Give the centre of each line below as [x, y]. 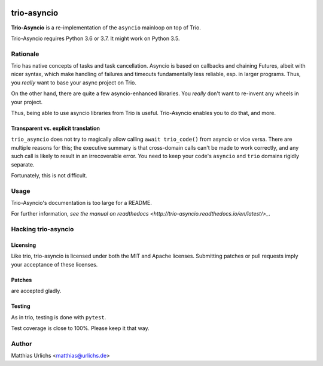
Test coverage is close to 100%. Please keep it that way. [80, 328]
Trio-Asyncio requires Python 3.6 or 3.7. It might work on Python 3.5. [95, 38]
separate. [23, 164]
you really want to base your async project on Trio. [74, 82]
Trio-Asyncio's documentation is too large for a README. [82, 203]
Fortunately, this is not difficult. [49, 175]
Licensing [24, 245]
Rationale [25, 54]
